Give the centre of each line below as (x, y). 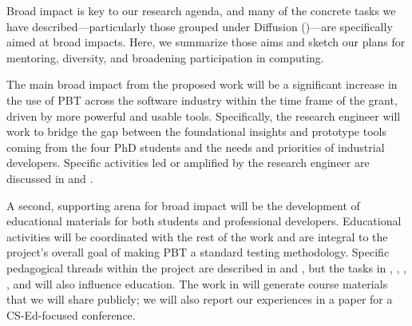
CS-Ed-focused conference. (71, 314)
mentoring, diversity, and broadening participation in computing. (165, 57)
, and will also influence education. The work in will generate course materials (197, 283)
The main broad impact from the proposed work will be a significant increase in (202, 84)
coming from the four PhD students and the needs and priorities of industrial (196, 147)
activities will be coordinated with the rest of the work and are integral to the (197, 236)
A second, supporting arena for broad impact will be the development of (183, 205)
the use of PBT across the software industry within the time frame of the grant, (202, 99)
